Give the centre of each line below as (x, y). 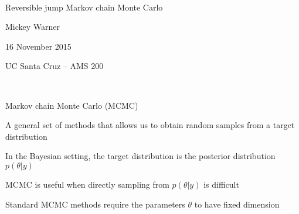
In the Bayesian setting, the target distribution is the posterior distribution (140, 156)
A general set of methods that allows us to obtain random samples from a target (150, 125)
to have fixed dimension (237, 204)
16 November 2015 (38, 46)
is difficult (221, 184)
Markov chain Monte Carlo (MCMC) (72, 105)
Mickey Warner (33, 27)
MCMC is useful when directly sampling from (87, 184)
